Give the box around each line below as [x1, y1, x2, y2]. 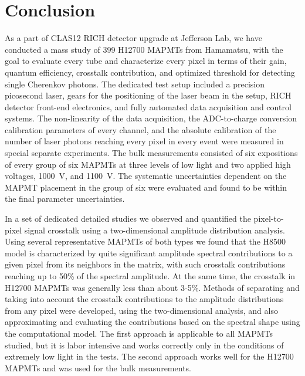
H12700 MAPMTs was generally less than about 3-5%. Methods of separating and [5, 281, 300, 293]
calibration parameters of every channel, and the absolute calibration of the [5, 123, 276, 136]
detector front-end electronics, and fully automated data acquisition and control [5, 100, 292, 113]
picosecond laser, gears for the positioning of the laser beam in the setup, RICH [5, 89, 292, 101]
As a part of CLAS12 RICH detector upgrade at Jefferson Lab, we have [5, 32, 262, 44]
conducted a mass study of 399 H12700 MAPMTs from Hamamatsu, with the [5, 43, 283, 55]
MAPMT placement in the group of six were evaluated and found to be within [5, 181, 287, 193]
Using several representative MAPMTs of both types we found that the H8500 [5, 235, 286, 248]
